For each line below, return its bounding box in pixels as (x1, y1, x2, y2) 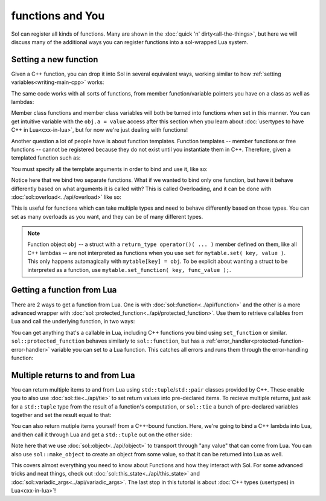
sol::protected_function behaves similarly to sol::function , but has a (11, 337, 205, 344)
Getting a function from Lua (11, 285, 117, 296)
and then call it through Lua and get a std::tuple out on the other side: (11, 431, 193, 438)
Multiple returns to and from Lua (11, 370, 135, 380)
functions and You (11, 9, 105, 22)
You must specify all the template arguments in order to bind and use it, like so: (11, 165, 208, 172)
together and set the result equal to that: (11, 411, 112, 418)
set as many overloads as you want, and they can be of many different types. (11, 213, 203, 220)
